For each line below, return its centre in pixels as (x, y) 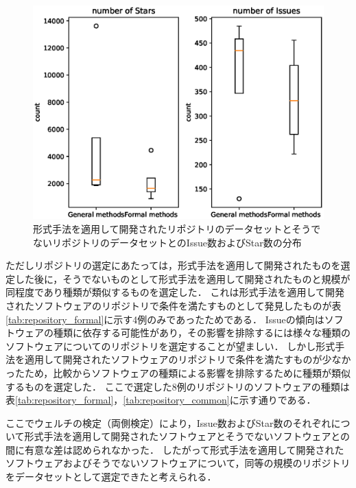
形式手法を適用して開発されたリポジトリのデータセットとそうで (177, 228)
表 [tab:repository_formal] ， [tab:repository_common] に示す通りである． (161, 400)
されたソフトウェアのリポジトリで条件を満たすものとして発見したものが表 (174, 305)
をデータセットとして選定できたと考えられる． (111, 477)
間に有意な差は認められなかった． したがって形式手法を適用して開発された (175, 449)
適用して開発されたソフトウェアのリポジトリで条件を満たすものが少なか (188, 359)
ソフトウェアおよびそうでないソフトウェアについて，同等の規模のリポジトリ (178, 463)
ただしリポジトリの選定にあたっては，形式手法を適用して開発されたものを (173, 265)
